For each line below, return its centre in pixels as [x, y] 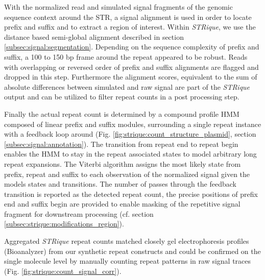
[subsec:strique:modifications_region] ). [64, 224]
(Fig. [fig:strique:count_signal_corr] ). [63, 271]
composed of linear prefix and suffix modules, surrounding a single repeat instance [133, 124]
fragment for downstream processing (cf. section [79, 213]
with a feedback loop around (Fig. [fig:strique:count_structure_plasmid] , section [130, 134]
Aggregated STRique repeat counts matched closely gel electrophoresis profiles [127, 241]
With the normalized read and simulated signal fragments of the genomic [118, 7]
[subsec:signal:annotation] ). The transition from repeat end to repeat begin [121, 144]
